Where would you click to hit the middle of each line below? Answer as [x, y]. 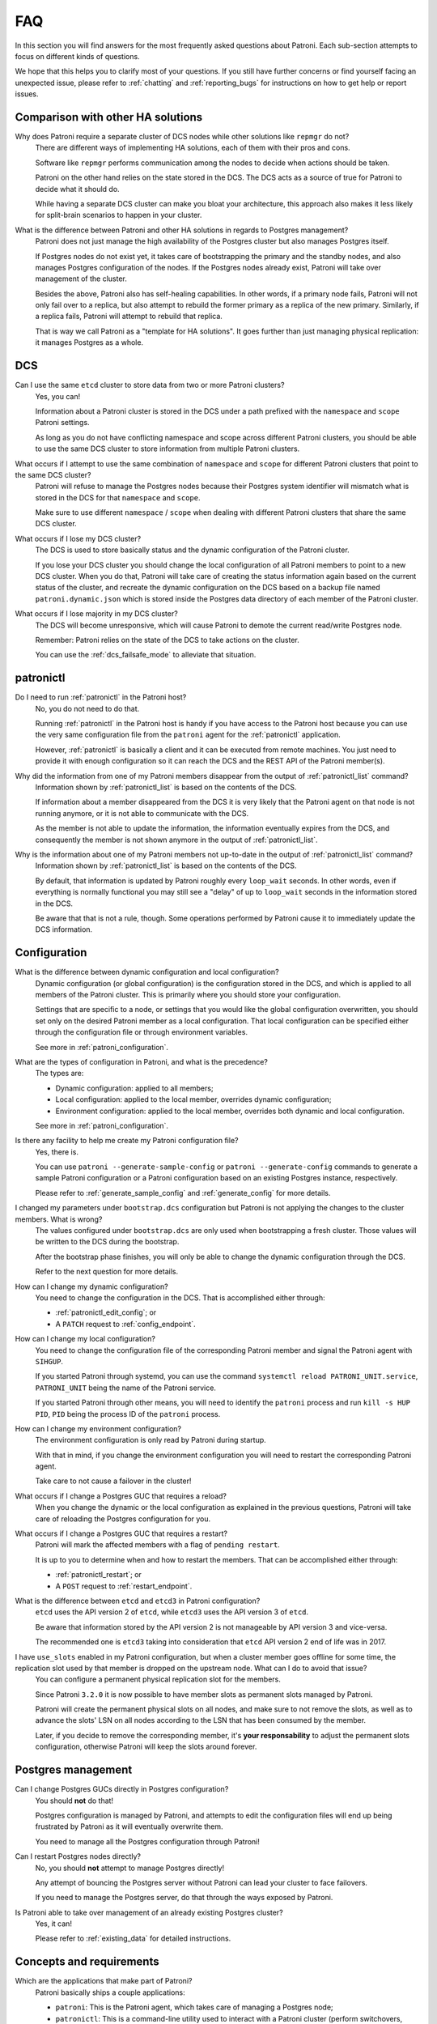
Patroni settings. [62, 423]
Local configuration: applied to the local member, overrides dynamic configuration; [193, 1099]
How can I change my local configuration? [85, 1339]
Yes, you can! [58, 396]
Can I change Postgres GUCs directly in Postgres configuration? [122, 1789]
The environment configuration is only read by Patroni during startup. [151, 1440]
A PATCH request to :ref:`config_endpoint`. [125, 1324]
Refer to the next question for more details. [106, 1272]
